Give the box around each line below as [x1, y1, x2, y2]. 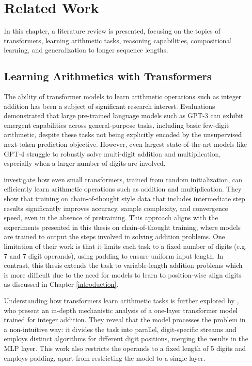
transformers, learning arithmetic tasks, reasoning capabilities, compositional [4, 35, 232, 45]
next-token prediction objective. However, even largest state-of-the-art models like [4, 139, 247, 149]
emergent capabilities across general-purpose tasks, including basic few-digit [4, 120, 229, 130]
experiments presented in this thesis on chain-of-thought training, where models [4, 222, 241, 232]
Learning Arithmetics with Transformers [4, 69, 212, 84]
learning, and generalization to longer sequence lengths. [4, 45, 169, 55]
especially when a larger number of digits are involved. [4, 158, 166, 168]
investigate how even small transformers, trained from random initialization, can [4, 174, 243, 184]
